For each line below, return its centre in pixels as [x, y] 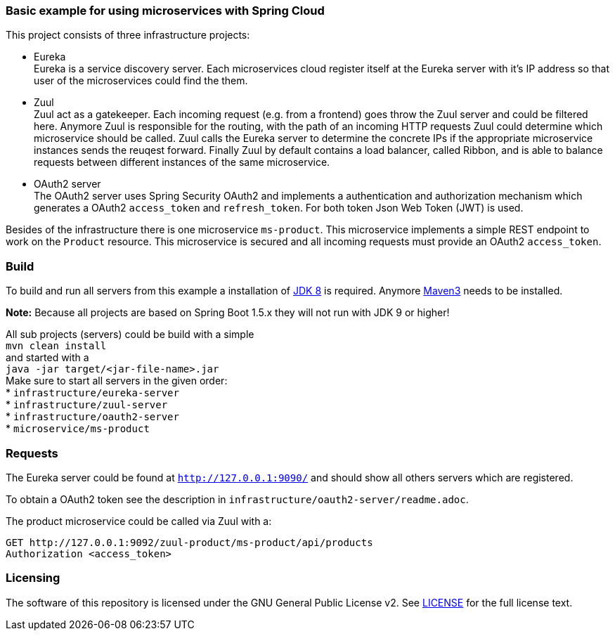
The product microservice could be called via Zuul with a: [139, 521]
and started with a [47, 358]
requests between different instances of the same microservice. [182, 162]
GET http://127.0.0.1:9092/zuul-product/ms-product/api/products [189, 542]
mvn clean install [56, 346]
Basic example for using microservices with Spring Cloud [165, 11]
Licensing [33, 578]
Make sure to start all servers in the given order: [117, 381]
